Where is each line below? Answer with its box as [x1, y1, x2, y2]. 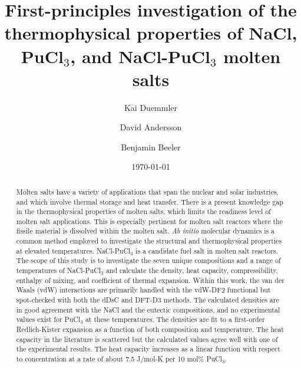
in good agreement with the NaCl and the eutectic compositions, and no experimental [16, 304, 280, 314]
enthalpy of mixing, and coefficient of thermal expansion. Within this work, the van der [16, 275, 285, 285]
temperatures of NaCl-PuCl [16, 265, 101, 275]
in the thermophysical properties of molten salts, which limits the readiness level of [16, 206, 271, 216]
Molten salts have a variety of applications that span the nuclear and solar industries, [16, 186, 279, 196]
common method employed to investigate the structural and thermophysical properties [16, 236, 282, 246]
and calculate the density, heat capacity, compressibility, [105, 265, 278, 275]
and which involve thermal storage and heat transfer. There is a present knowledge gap [16, 196, 283, 206]
